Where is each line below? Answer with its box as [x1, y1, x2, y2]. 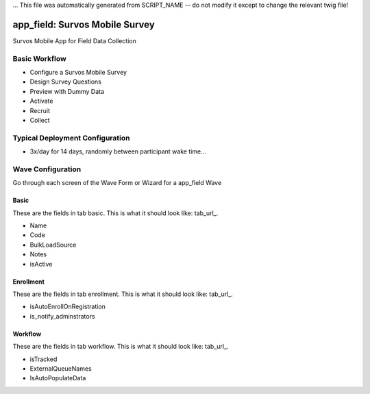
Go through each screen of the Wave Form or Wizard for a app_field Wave [12, 179, 222, 187]
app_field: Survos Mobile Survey [12, 19, 156, 30]
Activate [29, 97, 53, 106]
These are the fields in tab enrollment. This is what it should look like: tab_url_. [12, 290, 233, 298]
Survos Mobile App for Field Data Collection [12, 36, 137, 45]
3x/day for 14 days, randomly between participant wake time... [29, 147, 207, 156]
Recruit [29, 106, 51, 114]
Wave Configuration [12, 164, 82, 174]
